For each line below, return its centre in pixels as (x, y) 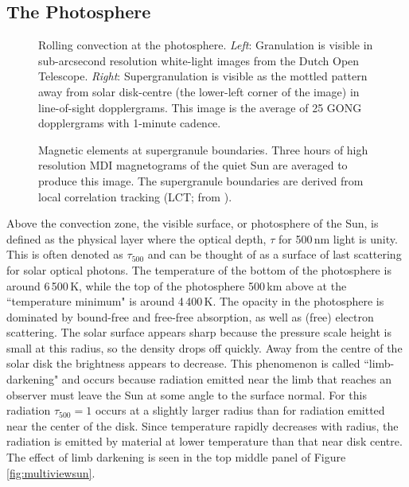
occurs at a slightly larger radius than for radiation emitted (240, 410)
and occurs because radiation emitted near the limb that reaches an (226, 379)
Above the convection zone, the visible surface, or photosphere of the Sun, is (193, 223)
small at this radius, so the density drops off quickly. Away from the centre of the (204, 347)
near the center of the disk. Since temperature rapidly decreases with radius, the (203, 425)
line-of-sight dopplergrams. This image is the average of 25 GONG (200, 107)
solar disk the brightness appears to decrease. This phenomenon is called (183, 363)
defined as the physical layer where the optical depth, (136, 238)
